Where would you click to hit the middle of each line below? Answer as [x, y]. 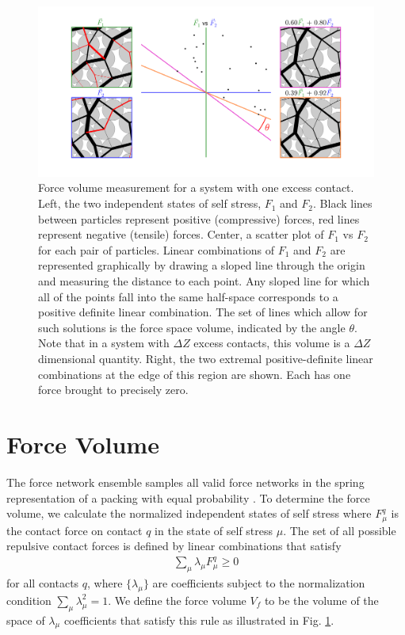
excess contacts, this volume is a [272, 343]
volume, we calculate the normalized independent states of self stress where [189, 513]
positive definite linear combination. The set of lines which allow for [203, 312]
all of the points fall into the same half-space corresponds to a [188, 296]
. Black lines [343, 203]
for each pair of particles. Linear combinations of [157, 249]
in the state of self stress [214, 530]
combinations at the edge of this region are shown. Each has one [195, 374]
